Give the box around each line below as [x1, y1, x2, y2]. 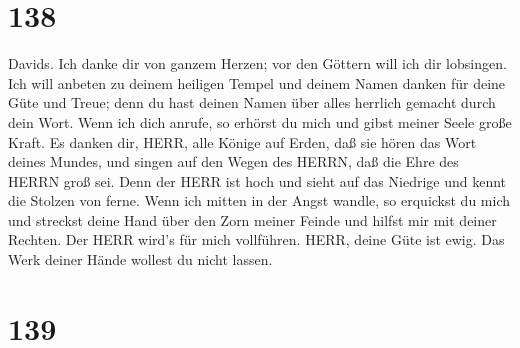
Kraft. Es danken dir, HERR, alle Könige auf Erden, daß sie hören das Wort [8, 131, 477, 152]
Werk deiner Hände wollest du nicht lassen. [8, 249, 273, 270]
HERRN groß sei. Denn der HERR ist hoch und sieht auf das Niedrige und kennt [8, 170, 507, 191]
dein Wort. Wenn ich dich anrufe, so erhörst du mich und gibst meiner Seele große [8, 111, 512, 132]
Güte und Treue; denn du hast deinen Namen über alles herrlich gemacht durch [8, 92, 496, 113]
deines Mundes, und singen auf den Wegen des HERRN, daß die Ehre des [8, 151, 459, 172]
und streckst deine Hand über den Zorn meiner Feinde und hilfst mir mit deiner [8, 209, 497, 230]
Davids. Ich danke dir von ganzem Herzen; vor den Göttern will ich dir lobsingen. [8, 53, 507, 74]
